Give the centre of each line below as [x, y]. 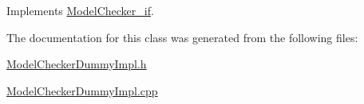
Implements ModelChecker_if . [80, 10]
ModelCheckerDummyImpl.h [77, 64]
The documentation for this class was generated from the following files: [182, 37]
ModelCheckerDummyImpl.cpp [82, 90]
